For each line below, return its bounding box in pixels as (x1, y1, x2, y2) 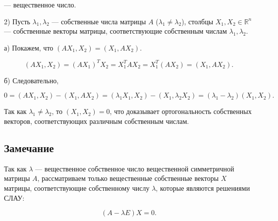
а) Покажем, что (4, 42, 54, 53)
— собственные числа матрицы (52, 16, 146, 26)
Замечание (4, 140, 54, 156)
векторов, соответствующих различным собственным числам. (4, 116, 189, 126)
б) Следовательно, (4, 75, 59, 85)
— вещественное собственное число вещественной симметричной (35, 163, 234, 173)
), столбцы (181, 16, 214, 26)
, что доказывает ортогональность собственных (110, 106, 252, 116)
